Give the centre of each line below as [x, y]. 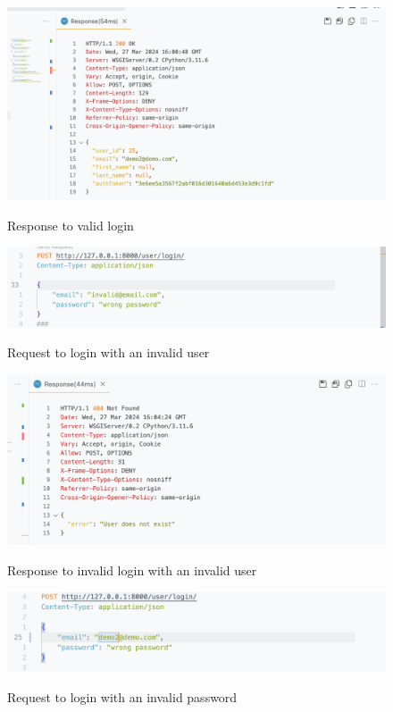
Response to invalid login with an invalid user [132, 570]
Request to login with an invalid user [109, 352]
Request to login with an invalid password [122, 696]
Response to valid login [71, 225]
